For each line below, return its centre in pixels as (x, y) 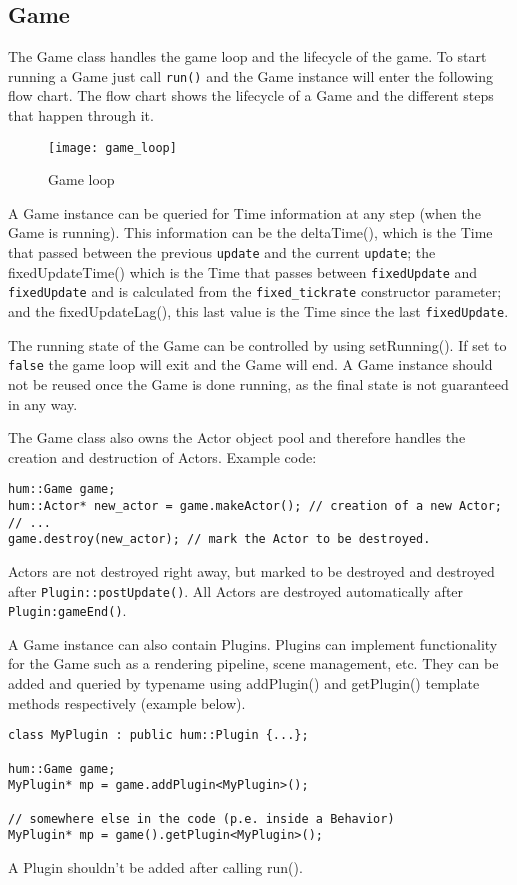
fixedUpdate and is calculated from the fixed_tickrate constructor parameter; (255, 291)
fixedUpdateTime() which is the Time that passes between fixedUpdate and (243, 271)
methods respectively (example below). (127, 702)
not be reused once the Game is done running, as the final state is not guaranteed (258, 383)
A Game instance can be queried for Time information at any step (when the (244, 212)
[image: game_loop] (112, 147)
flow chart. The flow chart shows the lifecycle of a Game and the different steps (251, 95)
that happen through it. (81, 115)
